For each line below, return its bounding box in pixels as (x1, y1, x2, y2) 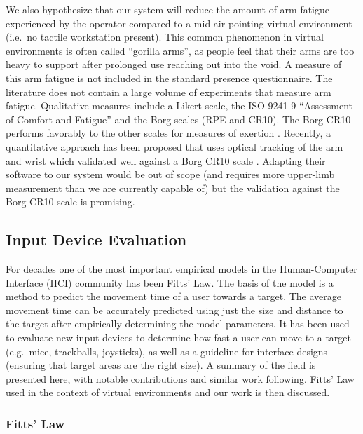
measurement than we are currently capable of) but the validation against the (6, 180, 340, 195)
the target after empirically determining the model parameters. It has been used (6, 316, 350, 331)
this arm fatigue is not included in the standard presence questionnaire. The (6, 70, 333, 85)
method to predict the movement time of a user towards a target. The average (6, 289, 341, 304)
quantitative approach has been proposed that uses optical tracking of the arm (6, 139, 343, 154)
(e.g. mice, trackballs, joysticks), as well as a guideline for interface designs (6, 344, 328, 358)
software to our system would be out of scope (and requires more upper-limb (6, 167, 335, 182)
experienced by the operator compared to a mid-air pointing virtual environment (6, 15, 352, 30)
